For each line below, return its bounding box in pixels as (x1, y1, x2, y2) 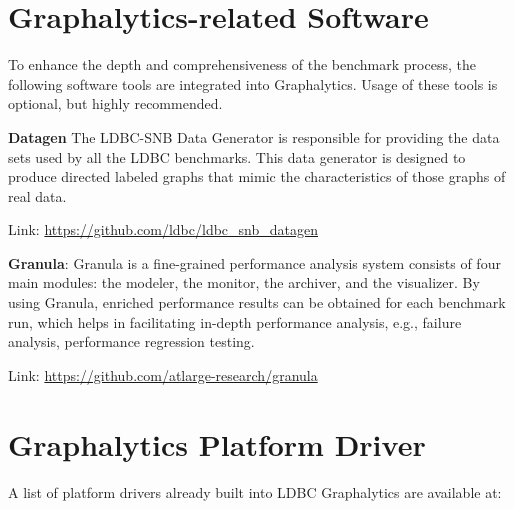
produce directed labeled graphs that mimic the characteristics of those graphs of (8, 166, 506, 187)
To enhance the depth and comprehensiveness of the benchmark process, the (8, 54, 476, 75)
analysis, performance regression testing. (8, 331, 255, 352)
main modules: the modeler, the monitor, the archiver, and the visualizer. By (8, 272, 480, 293)
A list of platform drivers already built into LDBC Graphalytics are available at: (8, 481, 502, 502)
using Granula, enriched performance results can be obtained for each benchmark (8, 292, 506, 313)
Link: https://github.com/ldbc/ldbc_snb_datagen (8, 219, 318, 240)
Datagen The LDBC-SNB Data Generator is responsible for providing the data (8, 126, 500, 147)
